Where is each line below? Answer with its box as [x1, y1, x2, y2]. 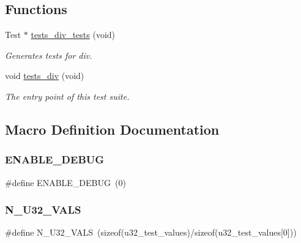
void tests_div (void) [5, 69, 84, 82]
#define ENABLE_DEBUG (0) [5, 176, 126, 189]
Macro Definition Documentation [5, 119, 220, 138]
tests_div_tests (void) [31, 28, 116, 41]
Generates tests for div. [5, 48, 92, 61]
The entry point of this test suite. [5, 89, 130, 102]
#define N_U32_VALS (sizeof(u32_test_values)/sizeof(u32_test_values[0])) [5, 226, 297, 239]
